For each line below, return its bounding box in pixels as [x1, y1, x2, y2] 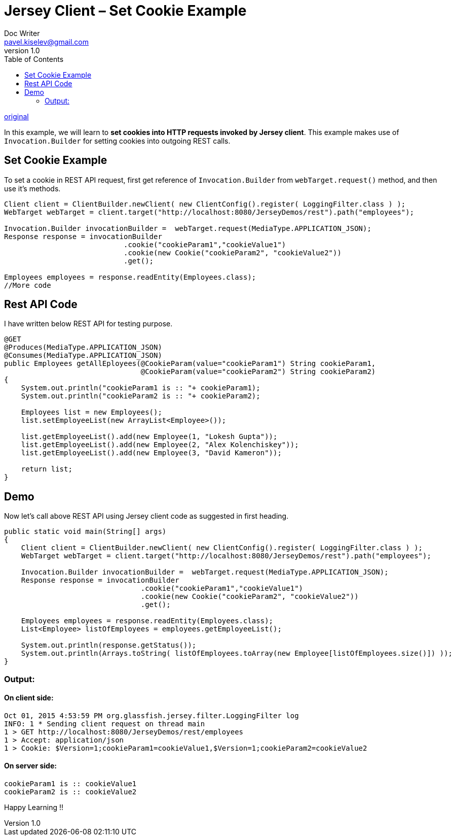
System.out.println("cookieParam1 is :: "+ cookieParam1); [21, 384, 260, 392]
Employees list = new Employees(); [21, 408, 162, 417]
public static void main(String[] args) [4, 527, 167, 536]
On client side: [4, 693, 54, 702]
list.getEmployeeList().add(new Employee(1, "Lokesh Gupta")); [21, 432, 278, 441]
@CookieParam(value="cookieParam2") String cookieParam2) [140, 367, 376, 376]
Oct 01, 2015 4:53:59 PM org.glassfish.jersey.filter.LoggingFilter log [4, 711, 299, 720]
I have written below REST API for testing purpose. [4, 319, 173, 328]
